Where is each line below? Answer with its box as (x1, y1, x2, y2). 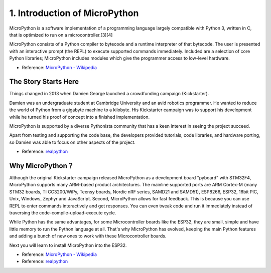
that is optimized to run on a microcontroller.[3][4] (9, 32, 113, 38)
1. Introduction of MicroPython (9, 8, 139, 19)
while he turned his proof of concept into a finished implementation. (9, 114, 150, 120)
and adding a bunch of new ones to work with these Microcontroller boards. (9, 233, 167, 239)
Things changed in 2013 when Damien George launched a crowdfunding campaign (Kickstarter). (9, 91, 209, 97)
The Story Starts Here (9, 78, 79, 86)
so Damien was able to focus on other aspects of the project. (9, 139, 135, 145)
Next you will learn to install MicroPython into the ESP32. (9, 242, 127, 248)
